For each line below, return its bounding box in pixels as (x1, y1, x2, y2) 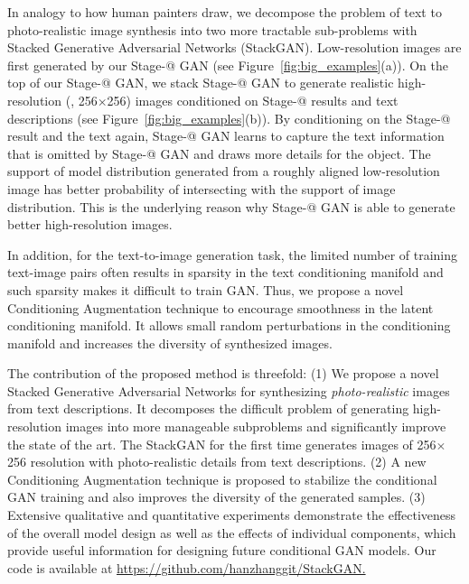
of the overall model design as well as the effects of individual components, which (7, 523, 456, 542)
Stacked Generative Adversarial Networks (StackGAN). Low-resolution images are (7, 38, 462, 57)
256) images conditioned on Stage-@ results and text (107, 90, 399, 109)
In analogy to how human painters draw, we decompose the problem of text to (7, 3, 442, 21)
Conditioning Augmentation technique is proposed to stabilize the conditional (7, 469, 437, 488)
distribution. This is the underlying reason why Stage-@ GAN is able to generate (7, 197, 455, 216)
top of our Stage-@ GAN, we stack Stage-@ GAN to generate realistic (7, 73, 394, 92)
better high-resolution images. (7, 215, 173, 234)
